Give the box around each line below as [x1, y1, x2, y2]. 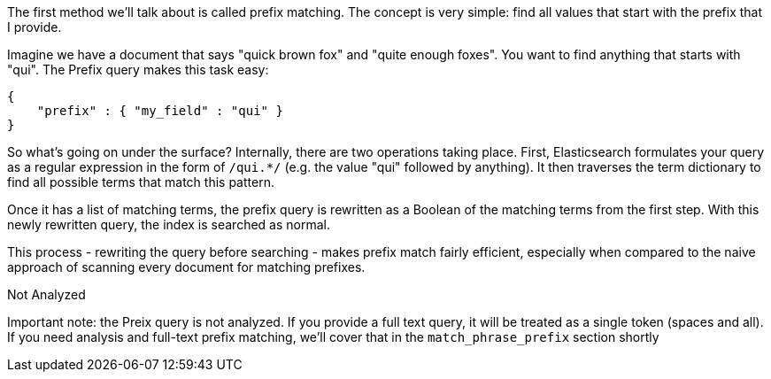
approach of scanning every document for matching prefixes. [7, 259, 366, 275]
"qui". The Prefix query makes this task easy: [7, 62, 269, 77]
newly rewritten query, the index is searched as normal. [7, 217, 330, 232]
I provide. [7, 19, 62, 35]
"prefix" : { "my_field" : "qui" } [36, 104, 283, 118]
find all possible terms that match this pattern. [7, 174, 274, 189]
